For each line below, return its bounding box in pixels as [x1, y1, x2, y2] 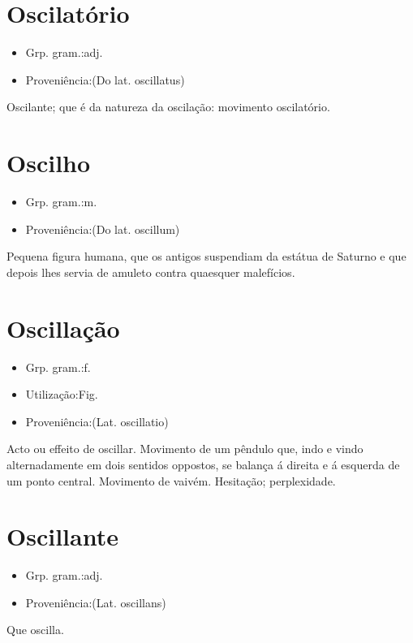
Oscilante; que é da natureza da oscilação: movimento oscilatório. [6, 98, 330, 115]
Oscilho [6, 146, 91, 179]
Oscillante [6, 520, 118, 553]
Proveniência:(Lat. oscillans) [25, 593, 166, 611]
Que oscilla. [6, 621, 64, 638]
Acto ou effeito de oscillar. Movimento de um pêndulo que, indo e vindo [6, 440, 364, 457]
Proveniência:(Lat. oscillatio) [25, 412, 169, 429]
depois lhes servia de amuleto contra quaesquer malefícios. [6, 263, 295, 280]
